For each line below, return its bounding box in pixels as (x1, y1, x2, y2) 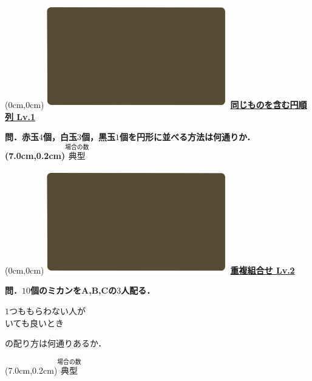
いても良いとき (5, 316, 64, 329)
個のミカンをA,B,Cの (30, 284, 117, 297)
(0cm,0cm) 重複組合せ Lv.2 (5, 263, 295, 276)
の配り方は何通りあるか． (5, 337, 107, 349)
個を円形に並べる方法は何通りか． (120, 130, 256, 143)
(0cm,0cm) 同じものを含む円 (5, 98, 299, 111)
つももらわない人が (9, 304, 86, 317)
